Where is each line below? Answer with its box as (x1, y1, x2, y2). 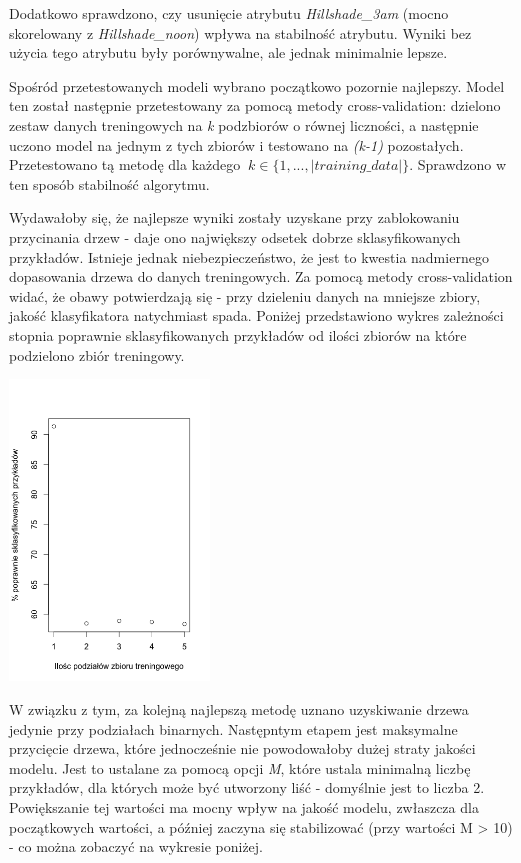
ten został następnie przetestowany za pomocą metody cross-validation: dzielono (9, 95, 501, 116)
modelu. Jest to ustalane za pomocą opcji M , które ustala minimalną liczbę (9, 757, 471, 778)
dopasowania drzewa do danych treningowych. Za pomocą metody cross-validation (9, 266, 513, 287)
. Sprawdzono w (409, 154, 507, 175)
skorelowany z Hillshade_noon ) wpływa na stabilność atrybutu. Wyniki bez (9, 22, 472, 43)
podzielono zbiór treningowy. (9, 344, 185, 365)
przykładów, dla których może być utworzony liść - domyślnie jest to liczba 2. (9, 777, 485, 798)
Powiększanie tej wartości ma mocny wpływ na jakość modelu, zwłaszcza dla (9, 797, 479, 818)
